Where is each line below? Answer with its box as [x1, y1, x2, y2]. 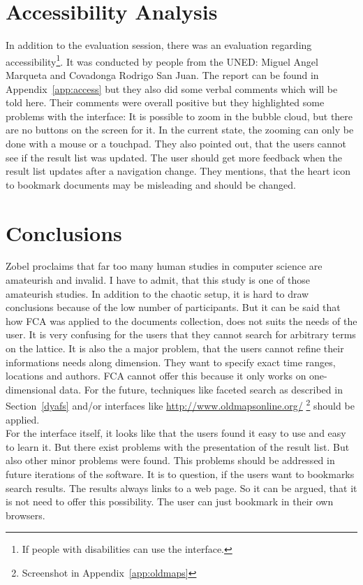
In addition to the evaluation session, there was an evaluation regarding [6, 38, 312, 52]
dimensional [6, 382, 57, 396]
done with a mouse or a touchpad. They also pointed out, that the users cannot [6, 136, 347, 150]
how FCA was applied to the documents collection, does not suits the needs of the [6, 313, 357, 328]
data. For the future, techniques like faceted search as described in [59, 382, 343, 396]
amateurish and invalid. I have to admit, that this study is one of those [6, 273, 310, 287]
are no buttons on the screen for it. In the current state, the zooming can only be [6, 122, 354, 137]
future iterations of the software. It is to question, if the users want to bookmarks [6, 467, 355, 481]
